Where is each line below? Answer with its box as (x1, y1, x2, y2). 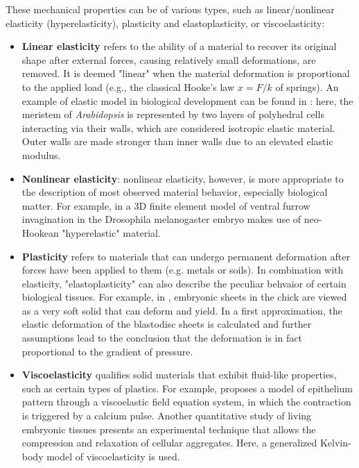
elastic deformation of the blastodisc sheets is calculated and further (21, 317, 312, 331)
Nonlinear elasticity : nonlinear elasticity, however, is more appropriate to (21, 171, 344, 185)
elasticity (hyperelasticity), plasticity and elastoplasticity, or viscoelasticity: (6, 15, 325, 30)
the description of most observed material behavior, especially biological (21, 185, 328, 199)
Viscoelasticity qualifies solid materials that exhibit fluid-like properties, (21, 367, 337, 382)
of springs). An (275, 79, 339, 94)
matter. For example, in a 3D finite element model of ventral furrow (21, 198, 310, 212)
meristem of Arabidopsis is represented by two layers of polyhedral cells (21, 107, 324, 122)
